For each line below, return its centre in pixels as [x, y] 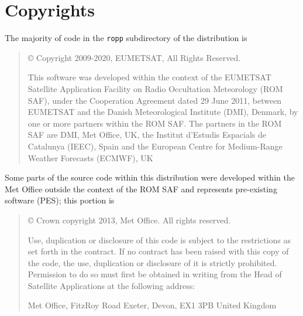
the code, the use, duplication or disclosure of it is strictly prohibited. [152, 262]
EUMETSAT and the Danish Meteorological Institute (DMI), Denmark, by [163, 112]
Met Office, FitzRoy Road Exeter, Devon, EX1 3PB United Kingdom [152, 305]
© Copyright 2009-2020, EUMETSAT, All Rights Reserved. [134, 57]
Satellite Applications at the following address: [111, 285]
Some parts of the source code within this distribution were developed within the [150, 177]
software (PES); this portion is [60, 200]
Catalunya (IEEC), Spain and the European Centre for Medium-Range [155, 146]
